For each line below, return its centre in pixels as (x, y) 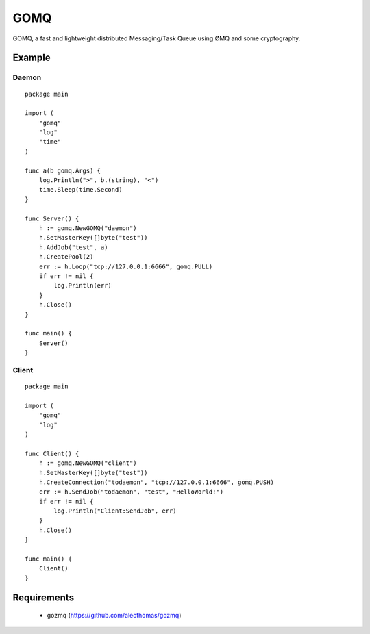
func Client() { (52, 453)
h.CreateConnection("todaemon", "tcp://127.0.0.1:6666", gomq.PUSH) (156, 482)
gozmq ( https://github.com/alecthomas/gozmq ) (114, 616)
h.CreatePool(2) (66, 257)
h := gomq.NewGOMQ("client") (88, 463)
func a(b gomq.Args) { (63, 170)
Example (32, 58)
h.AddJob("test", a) (73, 247)
